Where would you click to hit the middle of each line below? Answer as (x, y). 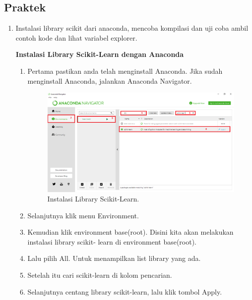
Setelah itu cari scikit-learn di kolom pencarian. (100, 275)
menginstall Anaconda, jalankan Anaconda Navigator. (110, 80)
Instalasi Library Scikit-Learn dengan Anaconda (100, 54)
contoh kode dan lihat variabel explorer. (76, 37)
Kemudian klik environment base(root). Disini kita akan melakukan (130, 232)
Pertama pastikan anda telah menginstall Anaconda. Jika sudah (125, 71)
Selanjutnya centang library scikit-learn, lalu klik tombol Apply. (125, 291)
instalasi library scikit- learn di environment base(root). (112, 241)
